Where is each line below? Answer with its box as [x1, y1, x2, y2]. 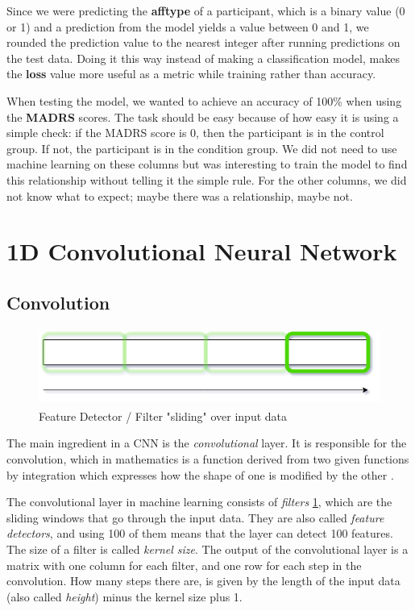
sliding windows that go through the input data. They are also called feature [6, 509, 384, 526]
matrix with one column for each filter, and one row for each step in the [6, 556, 362, 573]
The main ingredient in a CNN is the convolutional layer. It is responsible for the [6, 434, 407, 451]
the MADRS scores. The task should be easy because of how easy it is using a [6, 108, 399, 125]
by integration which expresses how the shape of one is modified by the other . [6, 466, 394, 483]
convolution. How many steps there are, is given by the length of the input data [6, 572, 400, 589]
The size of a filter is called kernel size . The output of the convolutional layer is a [6, 540, 409, 557]
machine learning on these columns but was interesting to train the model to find [6, 156, 408, 172]
